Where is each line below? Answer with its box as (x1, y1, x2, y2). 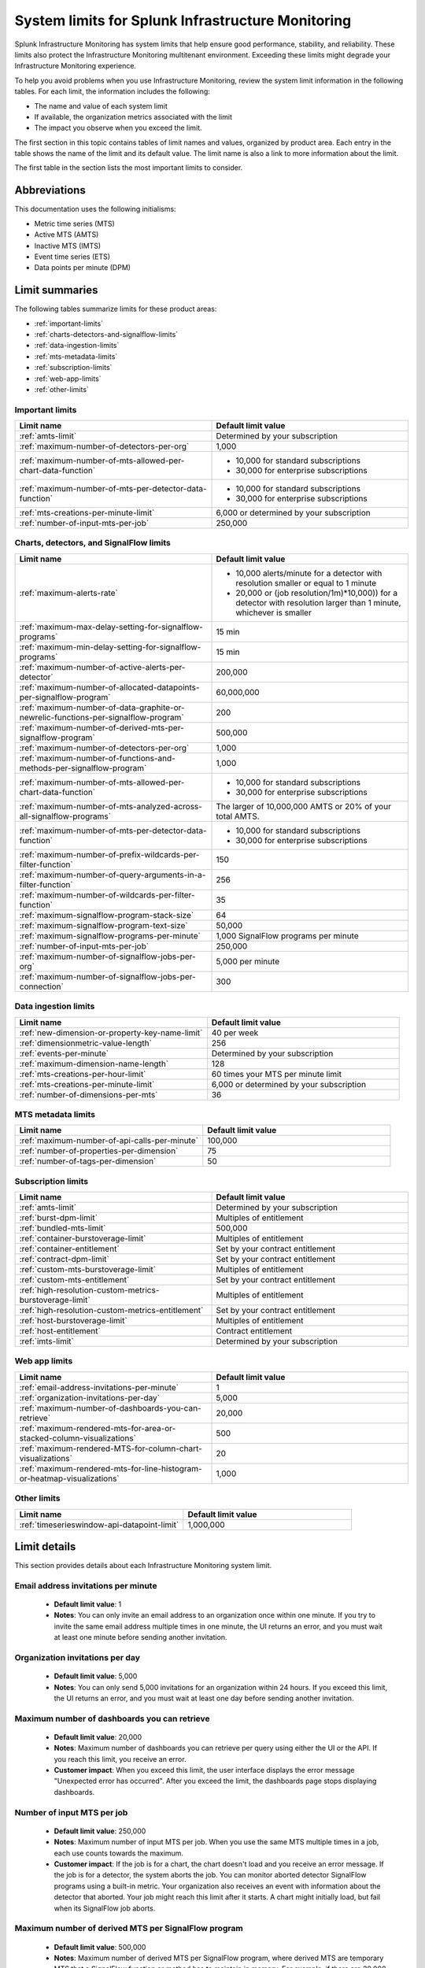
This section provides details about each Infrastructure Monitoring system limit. (14, 1561, 272, 1570)
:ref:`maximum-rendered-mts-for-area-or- (19, 1422, 176, 1433)
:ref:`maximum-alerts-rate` (19, 587, 118, 598)
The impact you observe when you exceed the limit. (34, 123, 202, 133)
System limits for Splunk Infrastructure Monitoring (14, 12, 352, 29)
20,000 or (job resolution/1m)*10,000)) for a (235, 587, 397, 598)
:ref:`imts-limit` (19, 1336, 74, 1347)
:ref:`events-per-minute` (19, 1048, 109, 1059)
